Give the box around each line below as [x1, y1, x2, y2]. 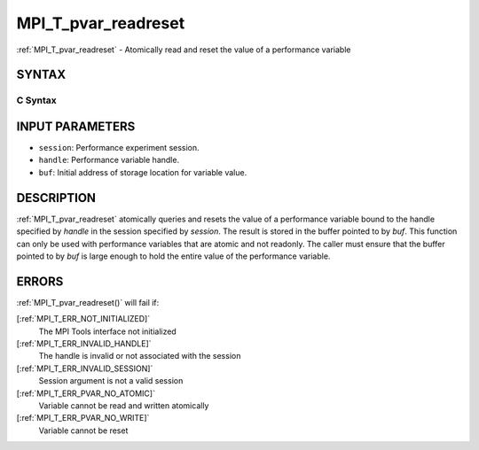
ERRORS [16, 274, 64, 289]
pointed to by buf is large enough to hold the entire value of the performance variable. [16, 251, 331, 261]
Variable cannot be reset [38, 425, 129, 436]
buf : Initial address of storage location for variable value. [38, 167, 247, 177]
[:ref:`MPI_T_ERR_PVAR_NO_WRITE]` [16, 413, 150, 423]
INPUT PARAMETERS [16, 119, 136, 134]
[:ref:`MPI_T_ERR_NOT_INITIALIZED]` [16, 314, 151, 324]
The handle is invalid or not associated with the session [38, 351, 241, 361]
